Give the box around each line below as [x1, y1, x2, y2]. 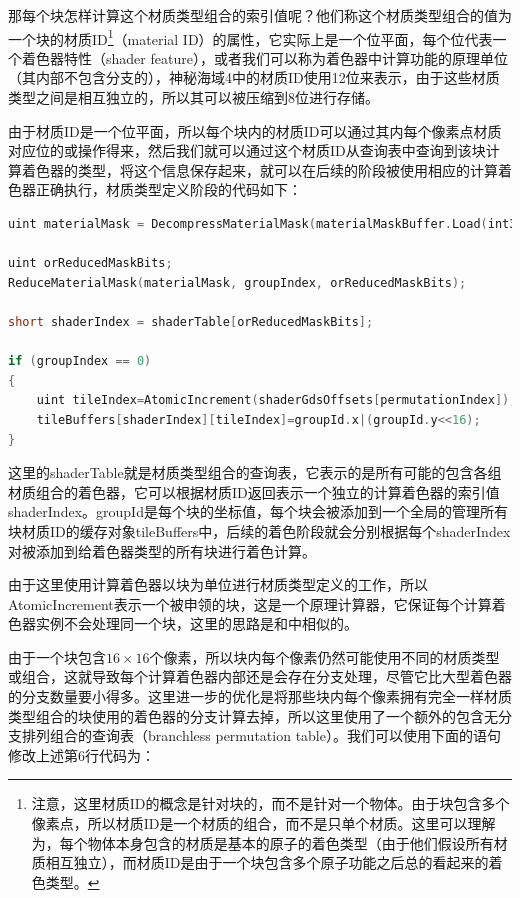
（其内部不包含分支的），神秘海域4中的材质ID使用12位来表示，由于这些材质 [8, 67, 500, 88]
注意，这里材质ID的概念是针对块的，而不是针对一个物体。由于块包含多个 [31, 793, 510, 814]
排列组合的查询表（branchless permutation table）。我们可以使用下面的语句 [21, 725, 501, 746]
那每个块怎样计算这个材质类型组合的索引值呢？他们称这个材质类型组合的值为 [8, 5, 512, 25]
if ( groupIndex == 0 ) [8, 354, 152, 369]
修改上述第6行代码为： [8, 744, 155, 765]
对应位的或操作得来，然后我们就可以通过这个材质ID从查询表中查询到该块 [8, 140, 486, 161]
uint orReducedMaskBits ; [8, 256, 173, 271]
